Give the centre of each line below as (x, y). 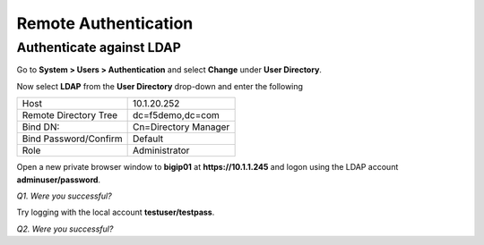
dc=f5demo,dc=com (176, 115)
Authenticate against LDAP (99, 47)
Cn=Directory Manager (181, 127)
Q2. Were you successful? (65, 229)
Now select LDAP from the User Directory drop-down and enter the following (160, 86)
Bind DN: (41, 127)
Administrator (161, 150)
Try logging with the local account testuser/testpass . (116, 212)
